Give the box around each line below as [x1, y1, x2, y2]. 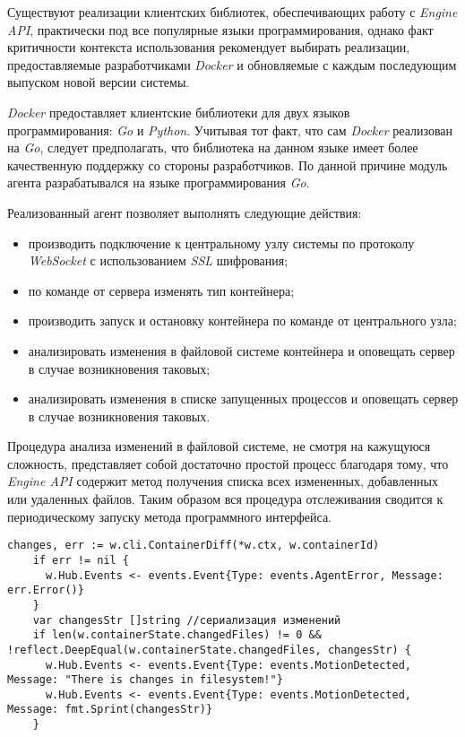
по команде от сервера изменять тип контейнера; [28, 281, 295, 299]
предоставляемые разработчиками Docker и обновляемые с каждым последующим [7, 55, 457, 74]
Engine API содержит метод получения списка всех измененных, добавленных [7, 472, 439, 490]
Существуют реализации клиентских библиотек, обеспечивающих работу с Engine [7, 3, 458, 21]
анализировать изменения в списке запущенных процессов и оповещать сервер [28, 389, 459, 408]
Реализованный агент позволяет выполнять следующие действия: [7, 203, 362, 221]
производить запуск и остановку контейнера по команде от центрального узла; [28, 311, 457, 330]
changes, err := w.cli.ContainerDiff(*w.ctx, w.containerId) [7, 539, 380, 552]
